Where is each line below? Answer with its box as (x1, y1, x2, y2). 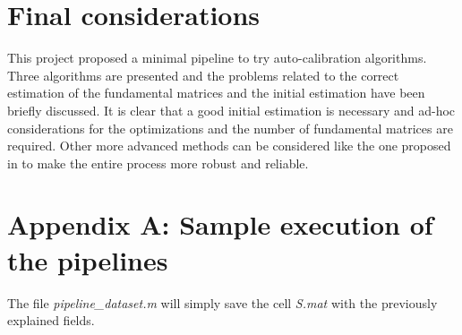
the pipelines (7, 241, 168, 278)
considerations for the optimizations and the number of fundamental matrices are (7, 118, 453, 137)
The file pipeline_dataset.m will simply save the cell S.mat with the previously (7, 293, 438, 312)
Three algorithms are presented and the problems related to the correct (7, 65, 399, 84)
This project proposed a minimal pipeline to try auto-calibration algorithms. (7, 48, 427, 67)
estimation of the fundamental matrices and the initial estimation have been (7, 83, 425, 102)
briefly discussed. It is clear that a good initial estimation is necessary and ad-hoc (7, 100, 456, 119)
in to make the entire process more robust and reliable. (7, 153, 309, 172)
